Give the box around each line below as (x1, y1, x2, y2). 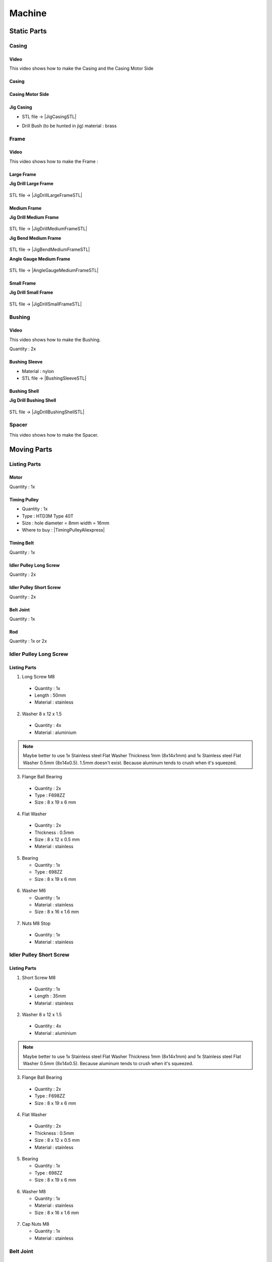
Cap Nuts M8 (22, 1221, 50, 1227)
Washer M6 (22, 887, 46, 893)
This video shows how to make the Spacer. (9, 432, 99, 438)
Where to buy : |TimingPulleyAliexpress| (22, 527, 105, 533)
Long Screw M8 (22, 674, 55, 680)
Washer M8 (22, 1188, 46, 1194)
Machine (9, 8, 47, 19)
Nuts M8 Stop (22, 920, 51, 926)
